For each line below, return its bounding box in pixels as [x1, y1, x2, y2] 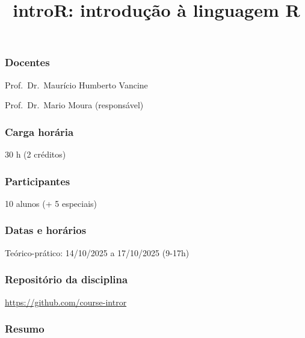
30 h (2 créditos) [5, 148, 66, 161]
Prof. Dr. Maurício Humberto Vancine [5, 78, 148, 91]
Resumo [5, 321, 45, 336]
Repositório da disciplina [5, 272, 128, 287]
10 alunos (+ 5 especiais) [5, 197, 97, 209]
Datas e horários [5, 223, 87, 238]
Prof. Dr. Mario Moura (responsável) [5, 99, 144, 111]
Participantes [5, 173, 70, 188]
